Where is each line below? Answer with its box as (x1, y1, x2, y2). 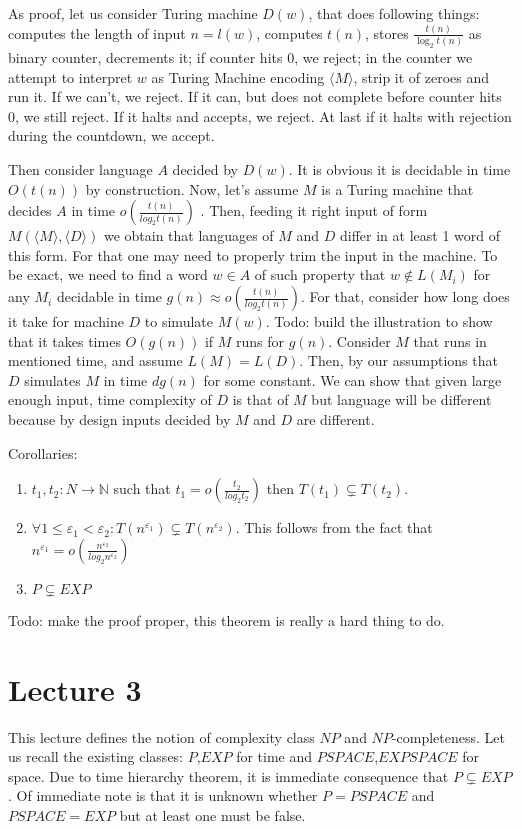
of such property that (254, 264, 386, 285)
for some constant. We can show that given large (203, 369, 502, 390)
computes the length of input (8, 22, 186, 43)
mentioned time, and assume (8, 350, 183, 371)
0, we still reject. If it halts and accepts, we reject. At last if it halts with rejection (8, 105, 512, 126)
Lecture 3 (8, 668, 142, 709)
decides (8, 200, 52, 221)
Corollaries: (8, 442, 78, 463)
